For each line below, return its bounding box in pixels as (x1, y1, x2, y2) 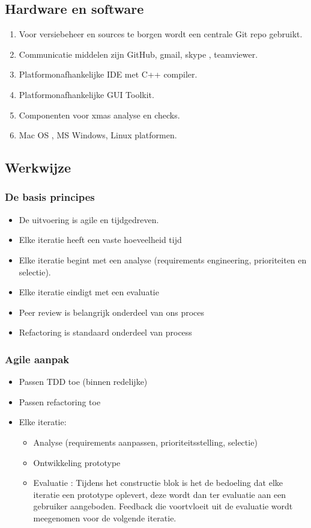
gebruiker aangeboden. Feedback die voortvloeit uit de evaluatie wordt (33, 500, 293, 512)
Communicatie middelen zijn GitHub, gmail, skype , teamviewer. (19, 48, 258, 60)
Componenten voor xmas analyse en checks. (19, 108, 180, 121)
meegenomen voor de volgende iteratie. (33, 511, 177, 524)
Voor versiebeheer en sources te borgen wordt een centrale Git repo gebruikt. (19, 28, 303, 40)
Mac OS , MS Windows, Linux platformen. (19, 129, 177, 141)
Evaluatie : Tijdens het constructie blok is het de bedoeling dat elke (33, 476, 283, 489)
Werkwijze (5, 158, 71, 177)
